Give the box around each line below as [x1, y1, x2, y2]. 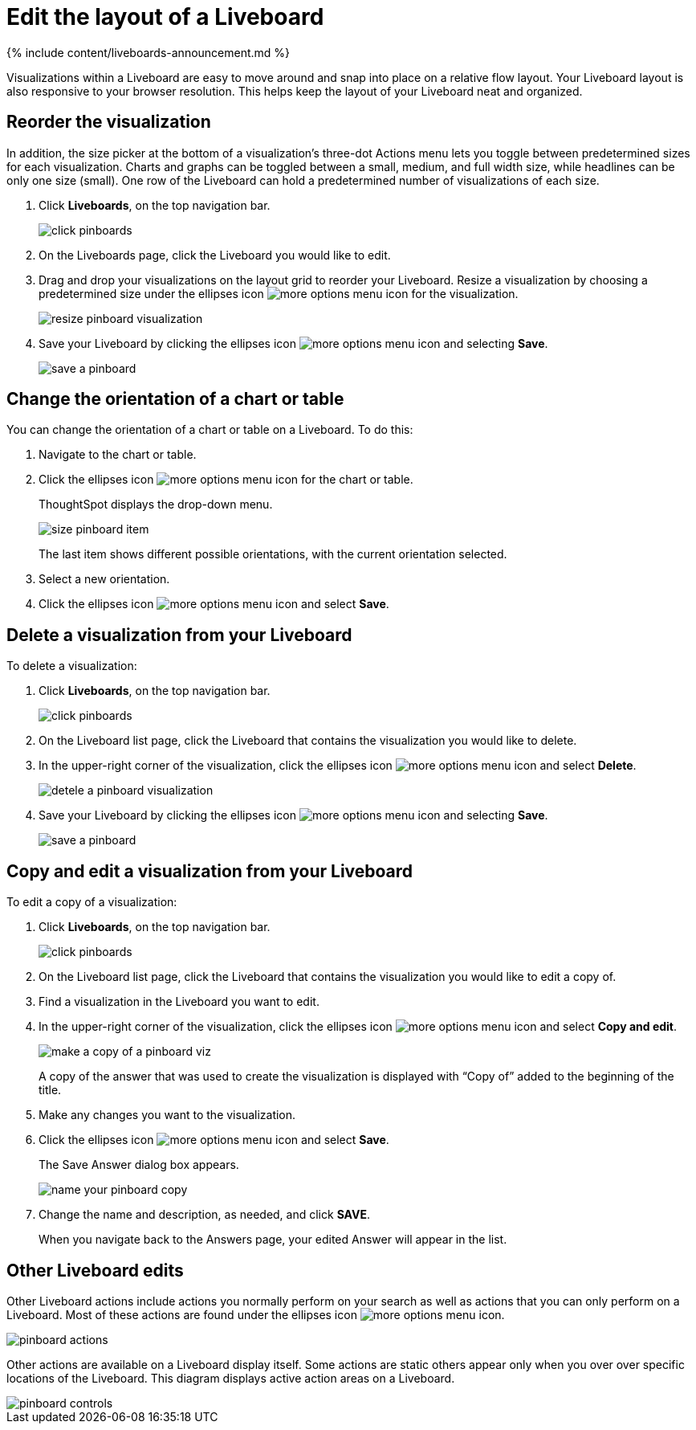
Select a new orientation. [39, 572, 170, 586]
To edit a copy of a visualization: [6, 895, 177, 909]
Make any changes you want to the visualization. [39, 1108, 296, 1122]
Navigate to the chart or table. [39, 447, 197, 462]
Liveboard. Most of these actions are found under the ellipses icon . [6, 1307, 505, 1322]
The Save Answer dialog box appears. [39, 1158, 239, 1172]
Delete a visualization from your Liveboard [6, 624, 352, 645]
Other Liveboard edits [6, 1260, 184, 1281]
